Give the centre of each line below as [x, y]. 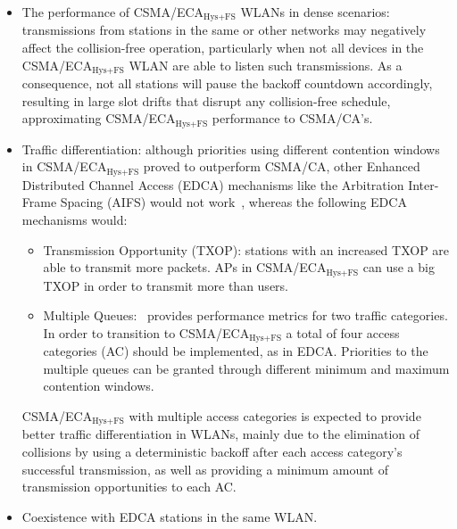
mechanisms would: [75, 219]
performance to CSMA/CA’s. [292, 118]
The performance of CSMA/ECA [113, 12]
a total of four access [343, 332]
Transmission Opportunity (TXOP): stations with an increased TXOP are [246, 249]
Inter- [424, 184]
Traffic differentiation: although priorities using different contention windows [231, 149]
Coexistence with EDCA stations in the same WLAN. [170, 516]
